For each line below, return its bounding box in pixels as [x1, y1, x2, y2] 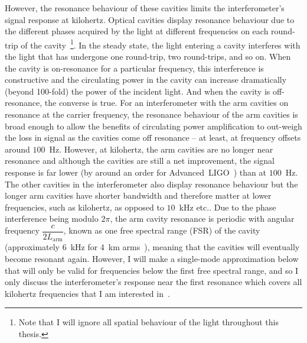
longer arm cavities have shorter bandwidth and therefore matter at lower [5, 189, 272, 202]
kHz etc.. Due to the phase [179, 200, 276, 213]
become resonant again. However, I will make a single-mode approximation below [5, 253, 299, 265]
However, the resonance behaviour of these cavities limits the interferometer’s [5, 2, 285, 14]
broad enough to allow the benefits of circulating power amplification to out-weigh [5, 119, 302, 132]
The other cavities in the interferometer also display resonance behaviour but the [5, 177, 298, 190]
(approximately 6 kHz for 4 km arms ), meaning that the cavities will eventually [5, 241, 300, 253]
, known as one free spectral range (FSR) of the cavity [63, 224, 260, 237]
